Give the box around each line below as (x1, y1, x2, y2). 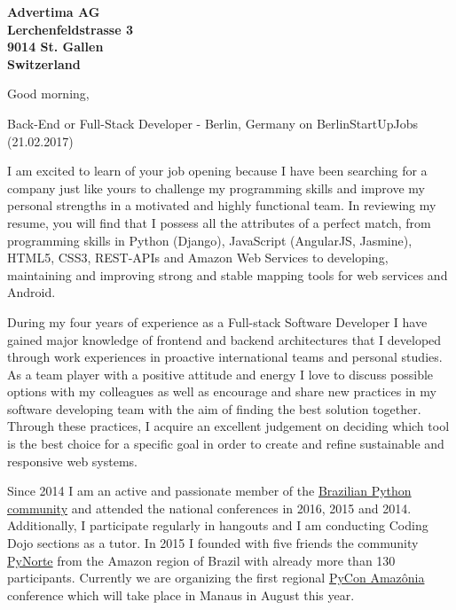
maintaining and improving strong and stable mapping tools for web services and (7, 265, 448, 284)
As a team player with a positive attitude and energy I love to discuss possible (7, 364, 434, 383)
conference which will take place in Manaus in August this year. (7, 585, 355, 604)
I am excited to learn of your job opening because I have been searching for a (7, 161, 428, 180)
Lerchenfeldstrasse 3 (7, 20, 133, 38)
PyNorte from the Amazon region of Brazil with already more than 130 (7, 551, 396, 569)
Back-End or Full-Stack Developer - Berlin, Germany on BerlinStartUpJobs (7, 113, 419, 132)
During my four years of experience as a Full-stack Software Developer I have (7, 312, 428, 331)
